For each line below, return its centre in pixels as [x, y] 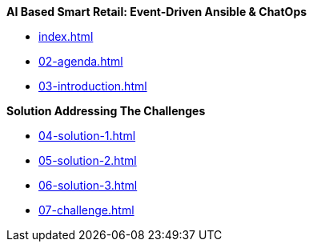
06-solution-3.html [88, 185]
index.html [66, 36]
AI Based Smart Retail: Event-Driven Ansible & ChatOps [157, 12]
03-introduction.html [93, 86]
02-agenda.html [81, 61]
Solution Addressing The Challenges [106, 111]
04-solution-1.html [87, 136]
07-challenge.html [86, 210]
